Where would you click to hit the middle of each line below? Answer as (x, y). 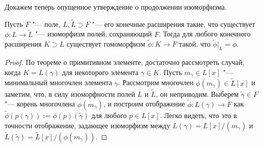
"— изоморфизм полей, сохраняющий (94, 34)
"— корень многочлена (40, 104)
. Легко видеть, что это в (198, 115)
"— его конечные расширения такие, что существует (174, 24)
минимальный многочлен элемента (58, 82)
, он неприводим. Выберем (197, 94)
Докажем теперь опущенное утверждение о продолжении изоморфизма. (116, 7)
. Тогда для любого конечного (205, 34)
